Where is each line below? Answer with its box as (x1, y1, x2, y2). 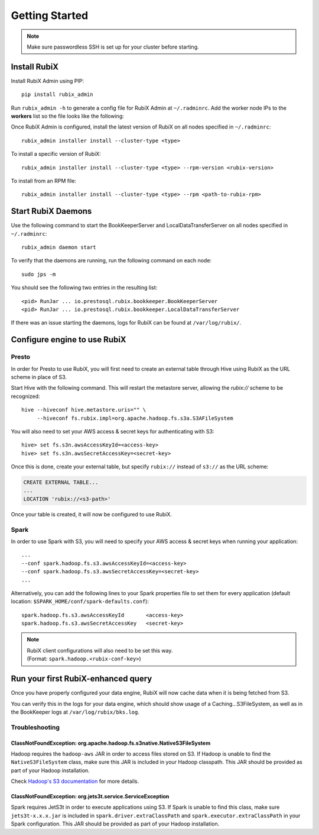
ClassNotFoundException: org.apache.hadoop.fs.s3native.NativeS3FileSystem (11, 739, 211, 746)
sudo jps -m (21, 271, 56, 278)
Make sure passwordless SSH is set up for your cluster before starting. (27, 43, 199, 50)
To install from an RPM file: (11, 177, 77, 184)
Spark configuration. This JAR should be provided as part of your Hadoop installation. (11, 820, 220, 827)
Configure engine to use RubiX (11, 335, 126, 345)
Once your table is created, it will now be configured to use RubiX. (11, 510, 172, 518)
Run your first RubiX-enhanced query (11, 674, 152, 684)
